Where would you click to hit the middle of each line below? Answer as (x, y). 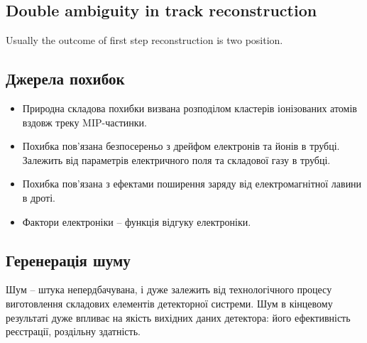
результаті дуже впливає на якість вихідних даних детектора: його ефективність (178, 317)
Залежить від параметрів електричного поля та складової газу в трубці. (176, 159)
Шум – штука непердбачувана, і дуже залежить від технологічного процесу (169, 289)
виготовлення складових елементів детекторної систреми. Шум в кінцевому (169, 303)
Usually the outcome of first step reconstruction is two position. (144, 40)
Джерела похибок (65, 78)
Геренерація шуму (68, 260)
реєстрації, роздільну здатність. (73, 331)
